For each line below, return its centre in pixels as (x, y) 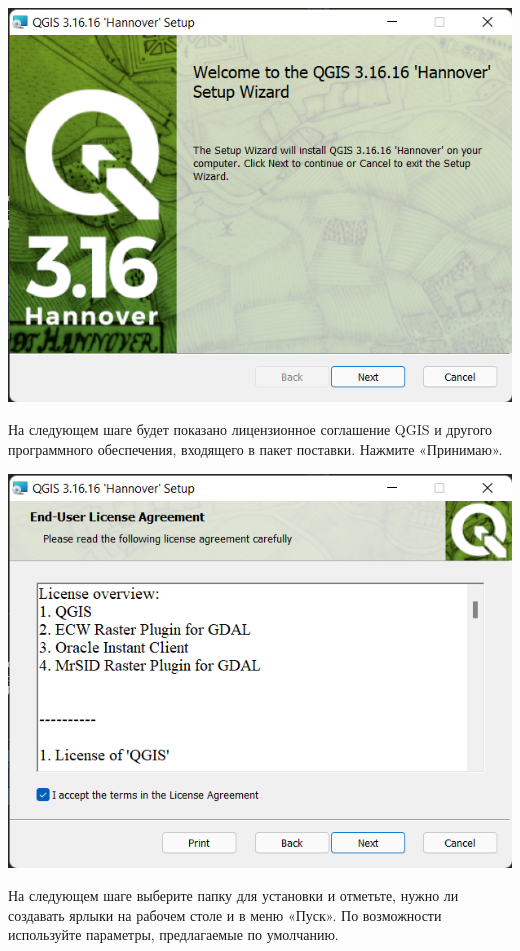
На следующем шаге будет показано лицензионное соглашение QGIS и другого (250, 429)
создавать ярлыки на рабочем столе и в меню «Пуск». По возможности (225, 914)
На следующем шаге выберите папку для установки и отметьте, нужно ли (233, 895)
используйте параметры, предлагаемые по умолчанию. (173, 934)
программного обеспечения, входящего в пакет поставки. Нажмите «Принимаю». (255, 449)
